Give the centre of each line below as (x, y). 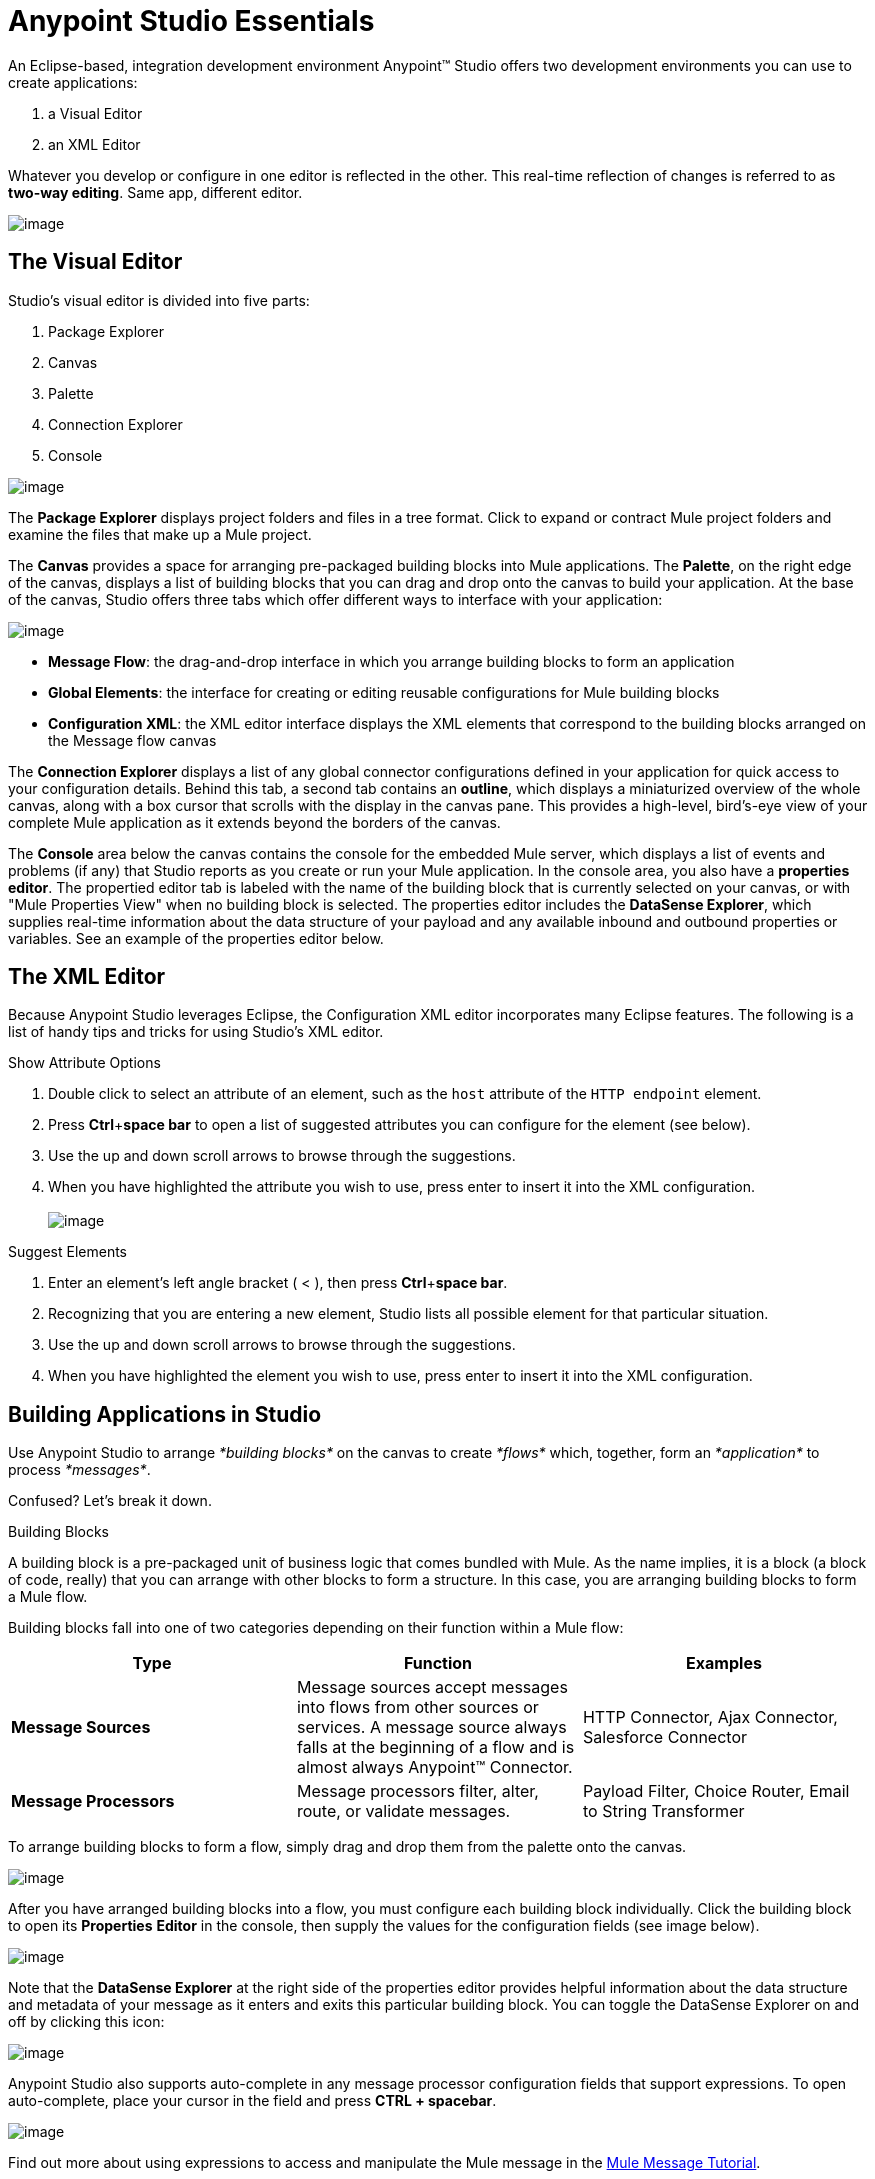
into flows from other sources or (417, 1707)
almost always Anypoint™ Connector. (434, 1767)
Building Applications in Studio (165, 1414)
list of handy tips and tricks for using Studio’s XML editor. (196, 1032)
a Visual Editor (95, 113)
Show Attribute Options (84, 1063)
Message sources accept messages (432, 1687)
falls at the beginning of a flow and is (435, 1747)
